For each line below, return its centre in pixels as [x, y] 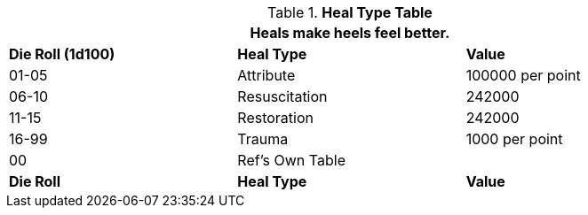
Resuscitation [282, 96]
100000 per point [523, 75]
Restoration [275, 118]
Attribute [266, 75]
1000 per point [514, 139]
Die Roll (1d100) [62, 54]
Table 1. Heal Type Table [350, 12]
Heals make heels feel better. [350, 33]
